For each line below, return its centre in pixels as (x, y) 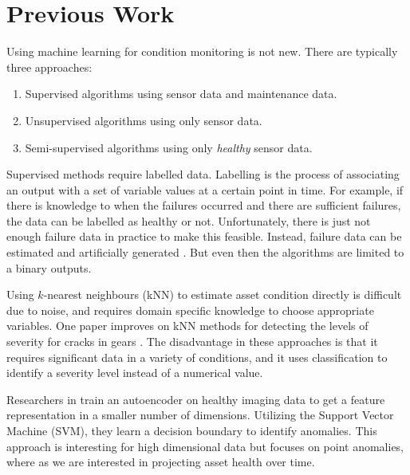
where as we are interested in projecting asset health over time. (161, 462)
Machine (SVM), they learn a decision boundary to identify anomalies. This (192, 430)
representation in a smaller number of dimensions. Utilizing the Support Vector (200, 415)
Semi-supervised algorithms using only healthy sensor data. (169, 147)
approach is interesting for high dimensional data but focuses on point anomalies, (205, 446)
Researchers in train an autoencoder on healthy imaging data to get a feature (196, 399)
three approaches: (49, 67)
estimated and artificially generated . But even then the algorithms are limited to (205, 252)
